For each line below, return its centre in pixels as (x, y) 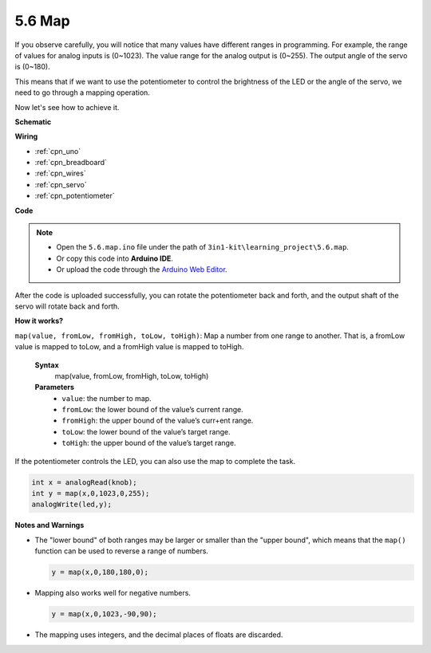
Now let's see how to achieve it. (67, 107)
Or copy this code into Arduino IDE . (115, 258)
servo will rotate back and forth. (67, 306)
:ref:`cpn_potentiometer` (75, 196)
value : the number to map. (107, 398)
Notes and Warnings (49, 525)
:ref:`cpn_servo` (61, 184)
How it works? (39, 321)
